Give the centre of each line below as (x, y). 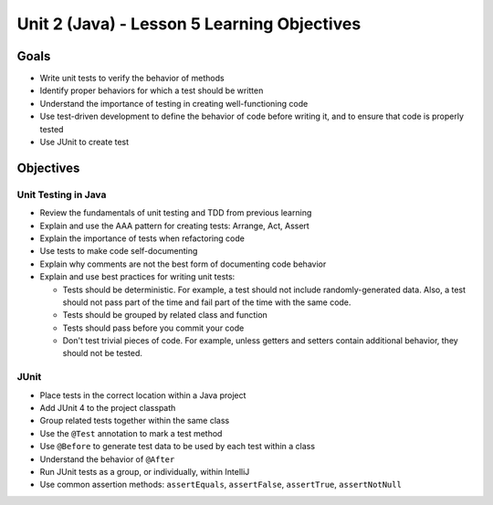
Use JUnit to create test (84, 142)
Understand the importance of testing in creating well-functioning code (174, 103)
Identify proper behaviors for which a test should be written (152, 90)
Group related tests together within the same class (135, 421)
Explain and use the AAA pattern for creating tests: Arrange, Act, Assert (174, 226)
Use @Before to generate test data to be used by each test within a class (177, 447)
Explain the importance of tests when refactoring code (142, 238)
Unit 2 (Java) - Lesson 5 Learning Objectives (189, 24)
